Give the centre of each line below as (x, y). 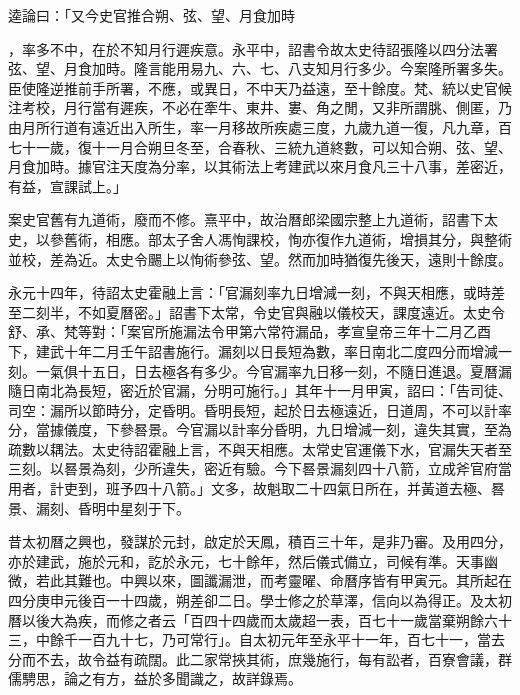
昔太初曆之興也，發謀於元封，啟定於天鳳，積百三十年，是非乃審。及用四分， (260, 541)
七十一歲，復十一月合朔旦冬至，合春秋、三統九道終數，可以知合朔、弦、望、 (260, 146)
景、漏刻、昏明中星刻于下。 (99, 507)
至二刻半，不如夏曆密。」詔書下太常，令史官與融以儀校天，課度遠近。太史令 (256, 311)
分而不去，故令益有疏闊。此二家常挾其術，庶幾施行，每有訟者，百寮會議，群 (260, 658)
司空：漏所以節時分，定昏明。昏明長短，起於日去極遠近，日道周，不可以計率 (260, 409)
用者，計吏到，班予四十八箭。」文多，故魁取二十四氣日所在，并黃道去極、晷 (256, 488)
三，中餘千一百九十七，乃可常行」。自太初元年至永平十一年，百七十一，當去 (256, 639)
